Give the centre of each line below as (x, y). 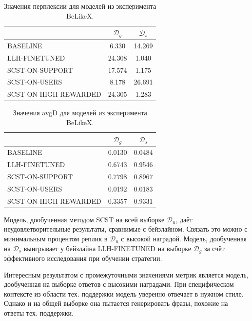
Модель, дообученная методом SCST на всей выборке (84, 219)
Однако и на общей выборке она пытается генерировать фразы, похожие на (116, 303)
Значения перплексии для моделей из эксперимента (80, 6)
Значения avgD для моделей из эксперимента (80, 113)
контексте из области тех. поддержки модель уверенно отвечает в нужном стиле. (124, 293)
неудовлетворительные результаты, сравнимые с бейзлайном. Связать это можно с (126, 229)
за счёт (214, 248)
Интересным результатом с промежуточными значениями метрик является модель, (126, 274)
